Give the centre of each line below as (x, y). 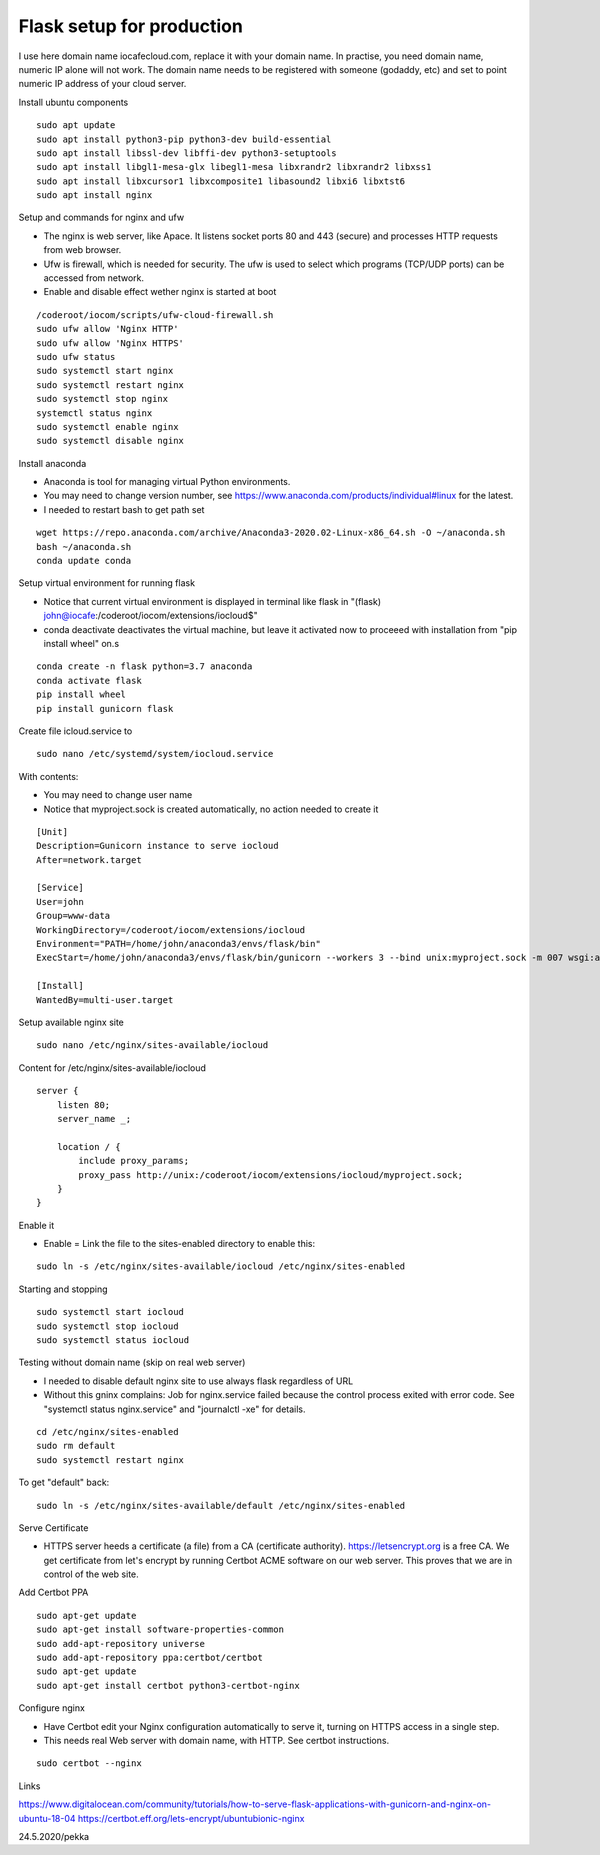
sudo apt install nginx (94, 195)
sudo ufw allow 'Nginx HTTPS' (110, 343)
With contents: (48, 776)
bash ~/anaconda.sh (84, 546)
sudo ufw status (76, 356)
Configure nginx (51, 1708)
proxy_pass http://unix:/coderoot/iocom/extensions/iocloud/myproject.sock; (271, 1174)
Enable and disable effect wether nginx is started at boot (160, 292)
